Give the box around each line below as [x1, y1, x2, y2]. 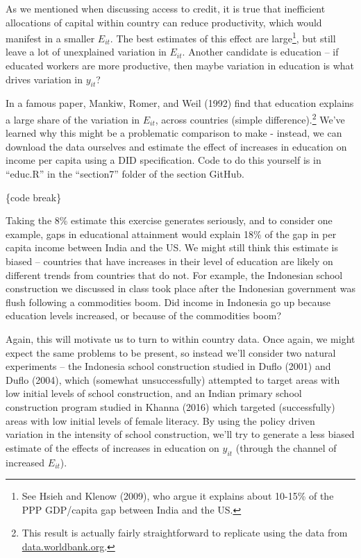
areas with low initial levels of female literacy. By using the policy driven [6, 413, 315, 428]
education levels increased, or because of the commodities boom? [6, 308, 282, 323]
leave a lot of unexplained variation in [6, 44, 167, 59]
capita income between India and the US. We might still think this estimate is [6, 240, 339, 255]
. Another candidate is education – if [182, 44, 339, 59]
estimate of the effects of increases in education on [6, 440, 219, 455]
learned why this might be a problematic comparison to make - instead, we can [6, 126, 342, 140]
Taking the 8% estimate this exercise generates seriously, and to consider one [6, 213, 333, 228]
